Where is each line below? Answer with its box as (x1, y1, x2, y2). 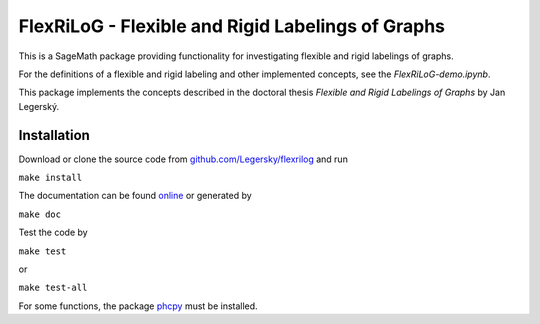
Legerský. (18, 100, 60, 112)
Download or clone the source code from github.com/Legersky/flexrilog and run (18, 153, 349, 165)
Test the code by (18, 226, 89, 239)
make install (18, 172, 83, 184)
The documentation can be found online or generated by (18, 190, 252, 202)
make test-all (18, 282, 88, 294)
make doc (18, 208, 62, 220)
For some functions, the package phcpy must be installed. (18, 300, 259, 312)
